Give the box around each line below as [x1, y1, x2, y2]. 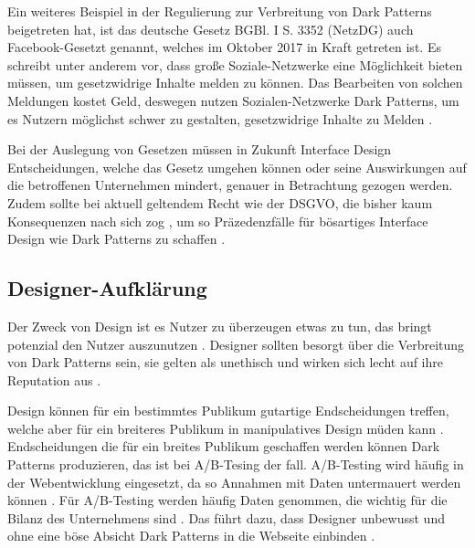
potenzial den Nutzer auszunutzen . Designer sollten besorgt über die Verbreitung [7, 334, 465, 353]
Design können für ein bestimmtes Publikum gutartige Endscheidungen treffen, [7, 401, 449, 420]
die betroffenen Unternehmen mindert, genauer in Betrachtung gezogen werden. [7, 175, 453, 195]
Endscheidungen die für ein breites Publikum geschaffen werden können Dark [7, 437, 440, 456]
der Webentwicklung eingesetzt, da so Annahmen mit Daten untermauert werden [7, 472, 461, 491]
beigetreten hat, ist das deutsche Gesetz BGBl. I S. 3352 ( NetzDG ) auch [7, 19, 414, 38]
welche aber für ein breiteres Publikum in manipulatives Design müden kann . [7, 418, 444, 437]
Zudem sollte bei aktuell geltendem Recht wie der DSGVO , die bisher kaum [7, 193, 433, 212]
